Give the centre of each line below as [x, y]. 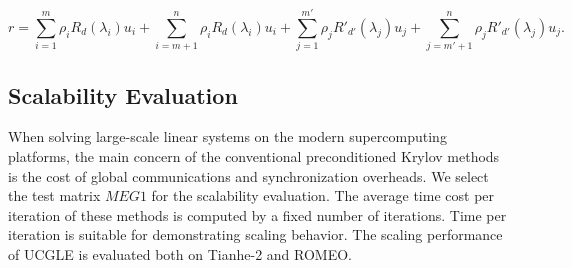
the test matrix [54, 195]
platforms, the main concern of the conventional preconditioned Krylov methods [254, 155]
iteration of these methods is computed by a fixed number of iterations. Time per [257, 214]
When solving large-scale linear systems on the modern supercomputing [227, 136]
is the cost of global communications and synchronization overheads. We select [248, 175]
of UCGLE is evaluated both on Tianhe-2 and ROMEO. [180, 253]
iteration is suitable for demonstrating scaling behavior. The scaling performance [255, 234]
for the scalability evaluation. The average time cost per [323, 195]
